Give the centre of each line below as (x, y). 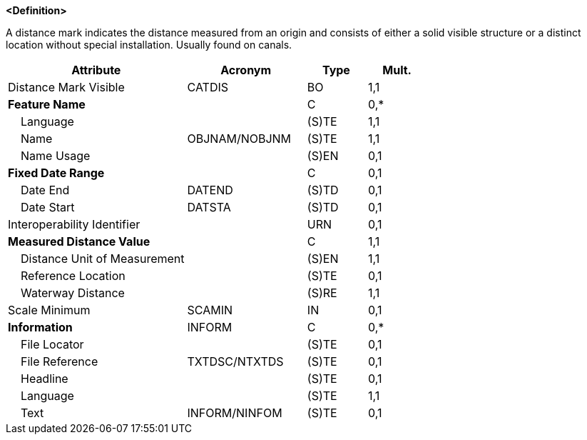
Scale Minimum (49, 310)
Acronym (246, 70)
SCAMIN (210, 310)
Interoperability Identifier (74, 224)
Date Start (48, 207)
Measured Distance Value (79, 241)
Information (40, 327)
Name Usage (56, 156)
